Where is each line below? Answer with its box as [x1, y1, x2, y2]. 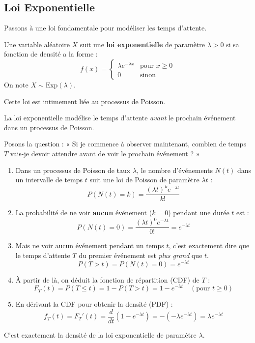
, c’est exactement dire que [169, 240, 250, 251]
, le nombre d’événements [137, 165, 213, 175]
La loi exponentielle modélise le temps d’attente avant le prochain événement [4, 113, 236, 123]
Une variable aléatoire [4, 39, 70, 49]
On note [4, 79, 28, 89]
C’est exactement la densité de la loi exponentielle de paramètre [4, 330, 197, 340]
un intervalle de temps [15, 174, 83, 185]
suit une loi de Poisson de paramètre [89, 174, 199, 185]
